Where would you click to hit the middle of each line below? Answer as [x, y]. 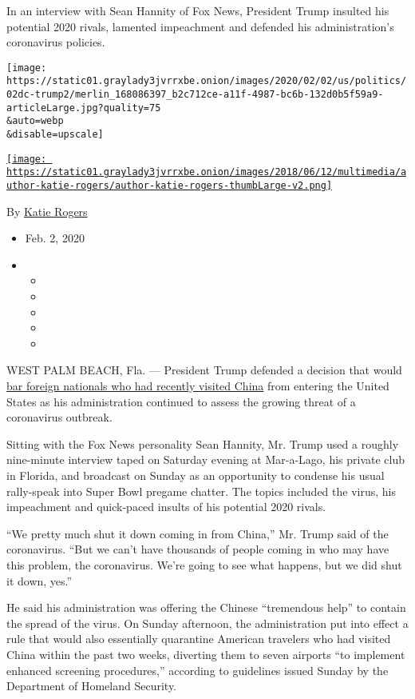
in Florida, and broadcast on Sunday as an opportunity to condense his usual [196, 475]
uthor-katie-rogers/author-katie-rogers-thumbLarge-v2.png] [170, 186]
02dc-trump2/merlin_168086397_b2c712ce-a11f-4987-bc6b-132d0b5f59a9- [195, 95]
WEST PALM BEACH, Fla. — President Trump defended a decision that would [204, 370]
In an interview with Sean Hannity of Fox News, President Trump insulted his [198, 10]
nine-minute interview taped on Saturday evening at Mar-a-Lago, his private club [206, 459]
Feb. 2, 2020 [55, 238]
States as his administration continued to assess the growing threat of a [181, 401]
